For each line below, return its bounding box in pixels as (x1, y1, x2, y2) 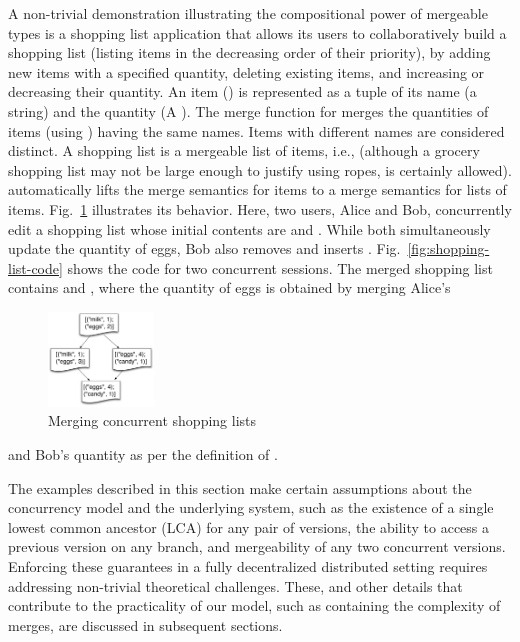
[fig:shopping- (407, 238, 490, 259)
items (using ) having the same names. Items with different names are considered (8, 120, 505, 141)
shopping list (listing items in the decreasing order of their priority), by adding (8, 42, 491, 63)
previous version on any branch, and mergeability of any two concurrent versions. (8, 536, 506, 557)
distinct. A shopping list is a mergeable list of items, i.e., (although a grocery (8, 140, 480, 161)
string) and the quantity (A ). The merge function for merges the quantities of (8, 100, 489, 121)
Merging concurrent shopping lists (48, 410, 257, 431)
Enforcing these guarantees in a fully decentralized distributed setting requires (8, 555, 488, 576)
